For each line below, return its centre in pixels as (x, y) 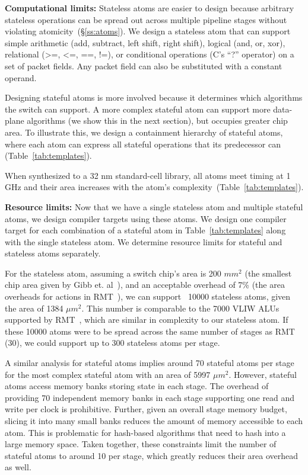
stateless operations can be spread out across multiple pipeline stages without (146, 19)
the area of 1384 (34, 308)
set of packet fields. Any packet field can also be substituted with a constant (144, 65)
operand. (21, 77)
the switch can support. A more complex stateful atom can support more (138, 109)
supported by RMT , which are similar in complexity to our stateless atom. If (147, 320)
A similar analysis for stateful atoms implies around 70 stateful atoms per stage (150, 363)
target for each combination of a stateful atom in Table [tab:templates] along (145, 230)
